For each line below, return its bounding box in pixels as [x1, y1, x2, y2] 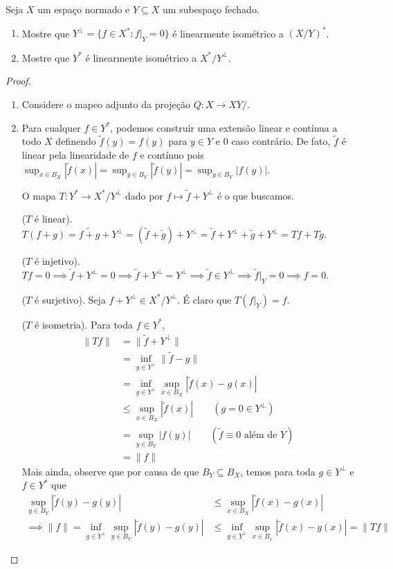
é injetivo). [35, 254, 80, 268]
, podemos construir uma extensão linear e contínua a [110, 120, 338, 134]
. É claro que [177, 292, 232, 306]
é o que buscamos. [217, 188, 294, 202]
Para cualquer [21, 120, 81, 134]
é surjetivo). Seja [35, 292, 106, 306]
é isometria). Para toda [35, 317, 134, 331]
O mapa [21, 188, 56, 202]
